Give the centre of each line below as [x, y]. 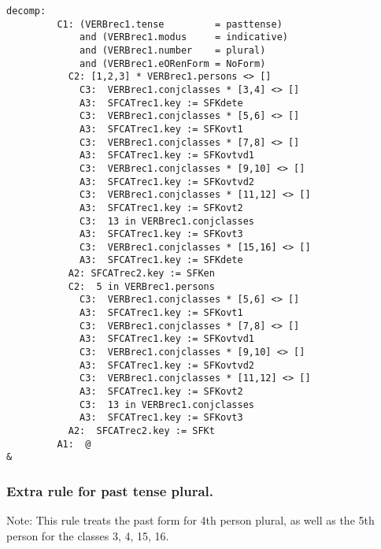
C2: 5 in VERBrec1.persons [141, 286]
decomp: [26, 11]
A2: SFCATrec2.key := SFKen [141, 274]
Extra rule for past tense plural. [110, 490]
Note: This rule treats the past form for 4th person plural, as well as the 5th [190, 520]
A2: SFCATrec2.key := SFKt [141, 431]
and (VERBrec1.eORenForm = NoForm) [173, 63]
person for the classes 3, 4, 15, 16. [88, 535]
